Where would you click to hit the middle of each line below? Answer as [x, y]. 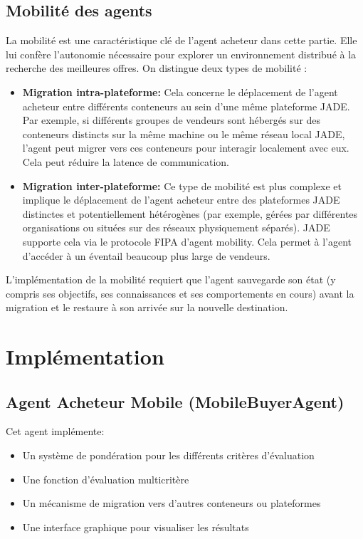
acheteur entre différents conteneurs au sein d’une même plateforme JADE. [186, 106]
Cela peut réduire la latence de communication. [126, 161]
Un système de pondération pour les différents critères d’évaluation [168, 455]
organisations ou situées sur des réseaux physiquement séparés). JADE [176, 227]
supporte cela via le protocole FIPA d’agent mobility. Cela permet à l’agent [187, 241]
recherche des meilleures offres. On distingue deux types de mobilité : [157, 68]
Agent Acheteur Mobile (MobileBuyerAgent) [175, 401]
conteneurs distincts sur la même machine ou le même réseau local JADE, [184, 134]
